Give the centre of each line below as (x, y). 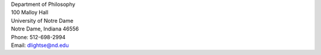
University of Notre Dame (42, 20)
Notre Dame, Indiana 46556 (45, 29)
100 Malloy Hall (30, 12)
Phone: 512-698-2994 (38, 37)
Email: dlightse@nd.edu (40, 45)
